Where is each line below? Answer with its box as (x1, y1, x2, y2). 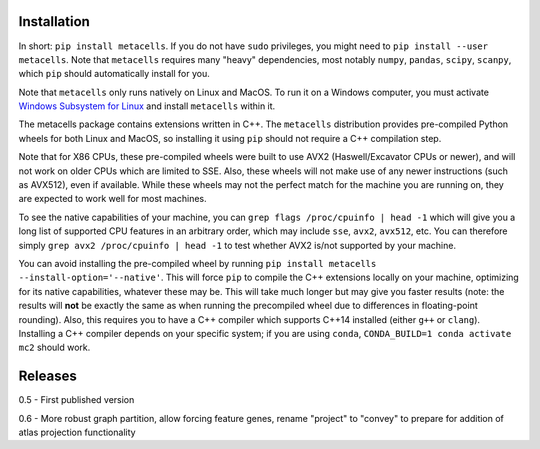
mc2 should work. (18, 341, 91, 354)
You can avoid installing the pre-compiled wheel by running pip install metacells (18, 257, 377, 269)
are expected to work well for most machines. (18, 193, 207, 205)
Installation (18, 13, 90, 30)
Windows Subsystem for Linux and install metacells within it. (18, 100, 276, 112)
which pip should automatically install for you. (18, 68, 210, 80)
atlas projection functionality (18, 426, 136, 439)
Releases (18, 368, 77, 385)
